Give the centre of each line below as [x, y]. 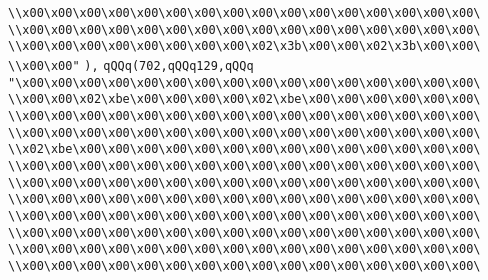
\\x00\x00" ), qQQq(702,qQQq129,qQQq [131, 65]
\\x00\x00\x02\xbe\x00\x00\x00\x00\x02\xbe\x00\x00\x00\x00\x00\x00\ [244, 99]
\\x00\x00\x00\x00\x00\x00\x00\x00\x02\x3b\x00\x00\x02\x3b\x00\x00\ [244, 46]
